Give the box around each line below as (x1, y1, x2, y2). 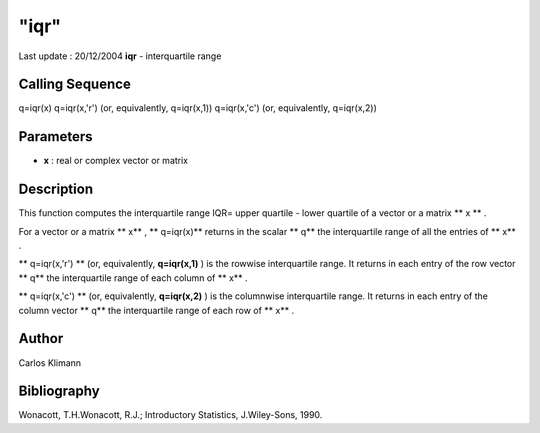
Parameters (18, 128, 93, 145)
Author (18, 330, 64, 347)
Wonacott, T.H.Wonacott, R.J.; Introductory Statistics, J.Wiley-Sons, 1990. (18, 409, 323, 421)
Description (18, 181, 94, 198)
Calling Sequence (18, 76, 132, 93)
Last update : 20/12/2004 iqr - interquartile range (18, 50, 222, 62)
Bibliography (18, 383, 100, 400)
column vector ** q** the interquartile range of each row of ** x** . (18, 304, 295, 316)
